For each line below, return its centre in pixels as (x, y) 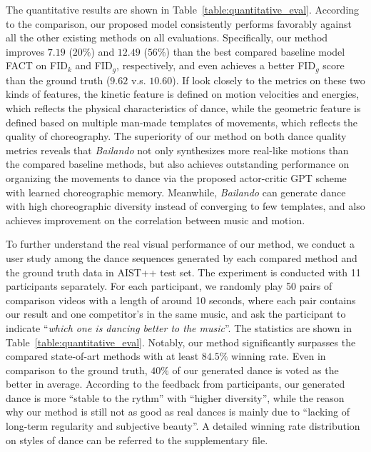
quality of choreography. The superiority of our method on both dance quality (176, 136)
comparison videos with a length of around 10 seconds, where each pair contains (181, 300)
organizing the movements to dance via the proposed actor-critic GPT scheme (176, 177)
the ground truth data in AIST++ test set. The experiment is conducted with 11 (183, 272)
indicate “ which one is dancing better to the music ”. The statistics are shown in (179, 327)
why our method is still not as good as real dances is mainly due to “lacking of (178, 412)
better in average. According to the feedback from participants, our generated (176, 384)
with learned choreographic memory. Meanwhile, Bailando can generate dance (176, 192)
